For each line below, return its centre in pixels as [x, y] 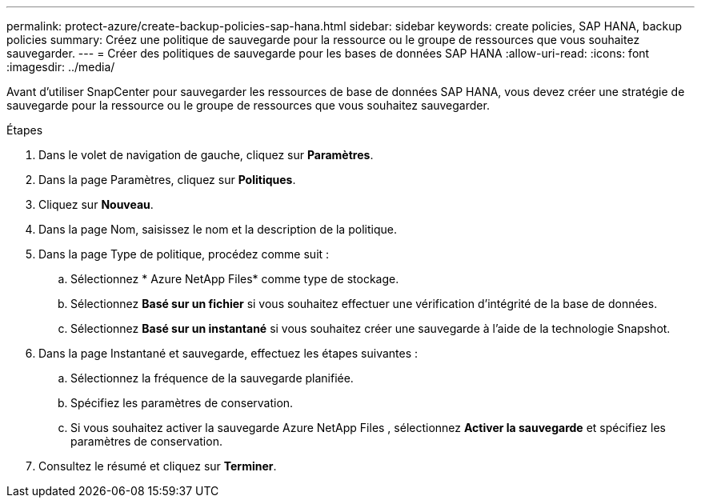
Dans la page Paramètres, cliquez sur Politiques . [167, 180]
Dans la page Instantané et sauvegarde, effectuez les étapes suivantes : [228, 353]
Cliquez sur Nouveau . [96, 204]
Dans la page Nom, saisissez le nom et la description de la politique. [218, 229]
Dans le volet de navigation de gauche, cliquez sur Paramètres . [206, 155]
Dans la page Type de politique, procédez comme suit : [184, 254]
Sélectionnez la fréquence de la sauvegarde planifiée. [212, 378]
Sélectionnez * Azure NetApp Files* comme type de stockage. [235, 279]
